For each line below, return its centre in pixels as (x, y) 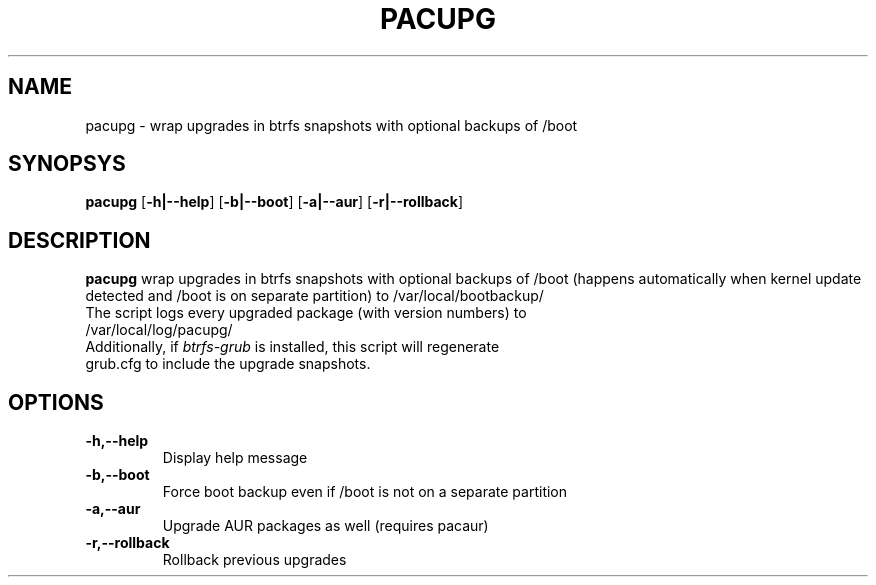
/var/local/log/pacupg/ (159, 330)
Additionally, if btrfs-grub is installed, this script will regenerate (292, 347)
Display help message (235, 458)
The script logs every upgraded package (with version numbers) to (306, 313)
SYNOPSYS (67, 164)
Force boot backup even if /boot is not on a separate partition (365, 492)
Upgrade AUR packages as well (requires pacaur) (325, 526)
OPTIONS (56, 402)
